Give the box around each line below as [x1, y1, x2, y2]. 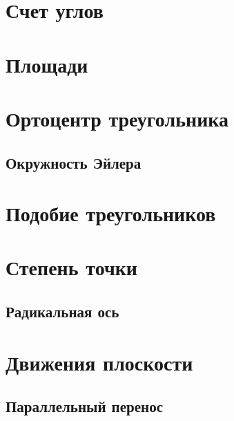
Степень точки [6, 253, 137, 281]
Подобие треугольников [6, 199, 216, 227]
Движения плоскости [6, 348, 193, 376]
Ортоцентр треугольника [6, 104, 228, 132]
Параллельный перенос [6, 395, 163, 417]
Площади [6, 50, 88, 78]
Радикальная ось [6, 301, 119, 322]
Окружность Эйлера [6, 151, 142, 173]
